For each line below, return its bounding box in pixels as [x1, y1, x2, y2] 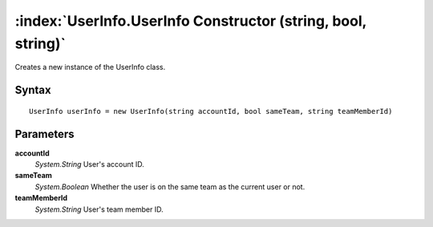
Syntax [14, 83, 51, 97]
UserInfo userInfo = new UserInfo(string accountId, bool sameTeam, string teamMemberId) [29, 107, 393, 116]
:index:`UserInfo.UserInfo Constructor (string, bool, [14, 12, 367, 30]
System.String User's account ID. [34, 160, 144, 169]
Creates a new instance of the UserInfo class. [14, 63, 166, 72]
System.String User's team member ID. [34, 205, 164, 214]
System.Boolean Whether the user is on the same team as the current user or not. [34, 181, 306, 192]
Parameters [14, 127, 75, 140]
